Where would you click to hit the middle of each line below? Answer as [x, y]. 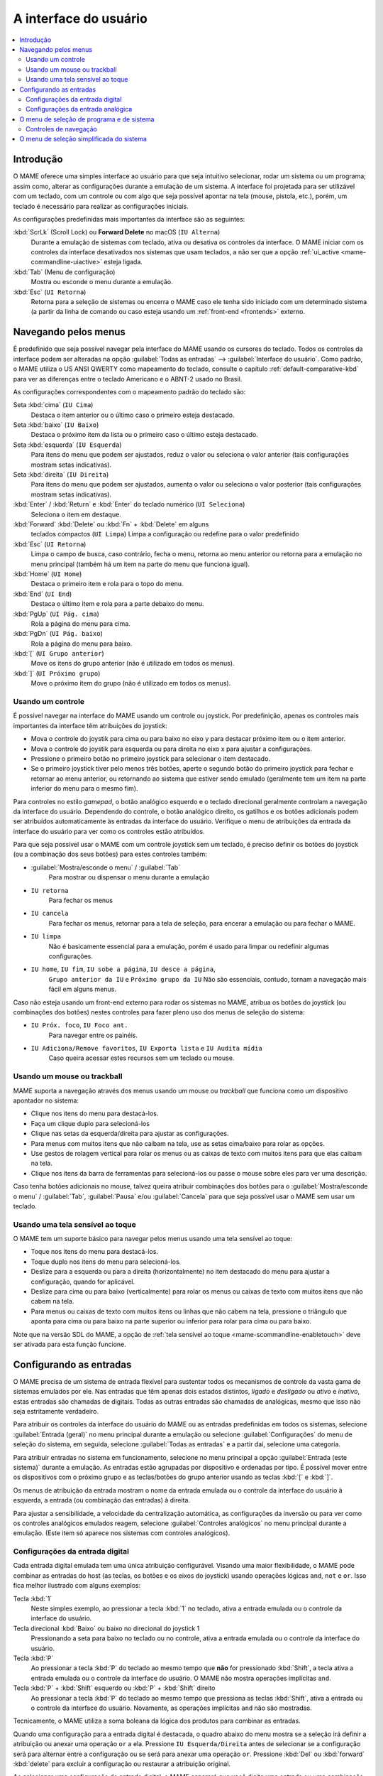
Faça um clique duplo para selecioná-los [90, 1123]
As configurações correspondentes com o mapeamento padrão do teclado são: [129, 391]
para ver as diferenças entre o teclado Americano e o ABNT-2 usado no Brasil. [128, 379]
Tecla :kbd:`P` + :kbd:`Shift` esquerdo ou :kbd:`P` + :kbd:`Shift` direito [114, 1688]
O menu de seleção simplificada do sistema [83, 139]
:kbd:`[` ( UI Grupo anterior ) [59, 654]
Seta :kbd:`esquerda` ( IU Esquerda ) [67, 445]
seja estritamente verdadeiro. [56, 1412]
